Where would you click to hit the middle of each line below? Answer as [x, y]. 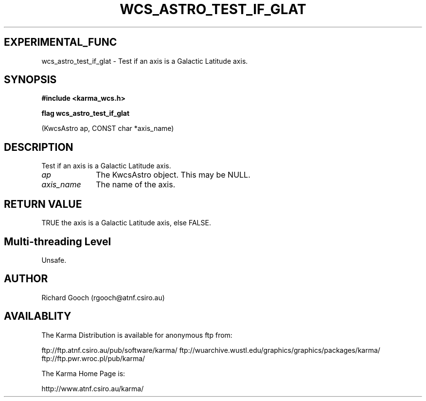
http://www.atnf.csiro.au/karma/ [93, 388]
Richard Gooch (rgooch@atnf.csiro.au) [103, 297]
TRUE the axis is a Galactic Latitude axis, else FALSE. [126, 223]
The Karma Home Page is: [83, 373]
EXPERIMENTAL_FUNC [61, 42]
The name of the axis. [136, 185]
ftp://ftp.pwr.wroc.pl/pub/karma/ [93, 358]
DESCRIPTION [39, 147]
